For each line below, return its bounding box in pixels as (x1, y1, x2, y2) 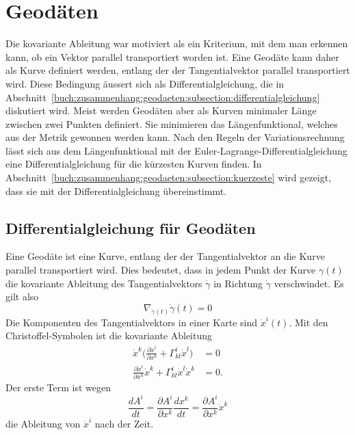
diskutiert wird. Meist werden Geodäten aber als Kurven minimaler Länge (5, 103, 317, 118)
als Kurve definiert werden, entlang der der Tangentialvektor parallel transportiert (5, 63, 350, 77)
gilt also (5, 289, 39, 304)
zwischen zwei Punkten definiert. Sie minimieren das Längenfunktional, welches (5, 116, 338, 131)
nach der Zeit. (94, 417, 154, 430)
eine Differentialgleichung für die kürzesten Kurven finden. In (5, 157, 262, 171)
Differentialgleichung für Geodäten (5, 217, 256, 238)
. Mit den (289, 315, 328, 329)
